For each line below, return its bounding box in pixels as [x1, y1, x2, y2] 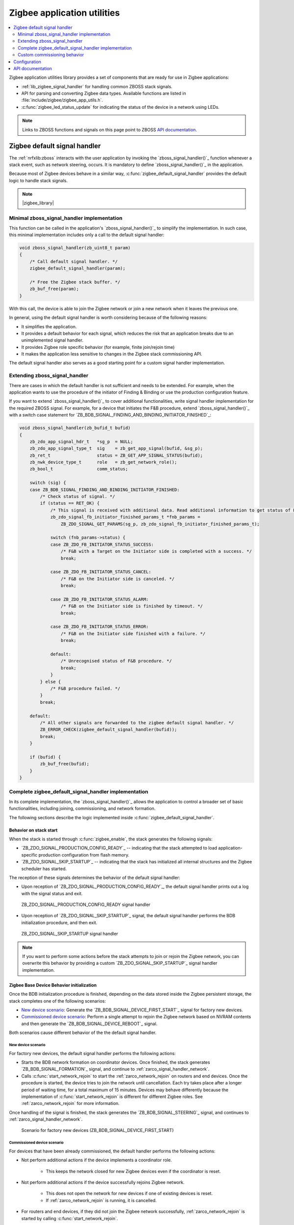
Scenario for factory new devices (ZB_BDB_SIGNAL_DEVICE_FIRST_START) [21, 1127, 174, 1133]
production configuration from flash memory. [38, 852, 129, 857]
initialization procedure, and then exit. [21, 919, 98, 926]
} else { [40, 679, 61, 685]
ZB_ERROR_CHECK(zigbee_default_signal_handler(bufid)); [40, 727, 177, 733]
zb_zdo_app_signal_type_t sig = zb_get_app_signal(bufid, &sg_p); [29, 446, 203, 451]
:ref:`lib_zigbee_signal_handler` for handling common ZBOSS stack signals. [21, 83, 172, 89]
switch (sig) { [29, 480, 66, 486]
